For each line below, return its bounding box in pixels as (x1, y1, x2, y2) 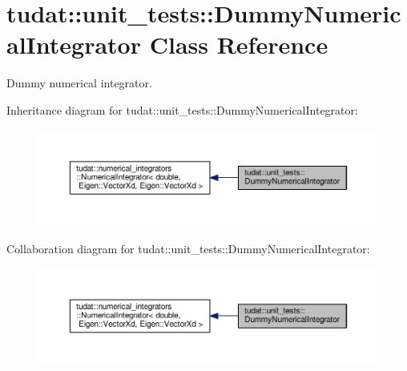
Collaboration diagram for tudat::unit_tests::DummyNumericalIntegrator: (6, 240, 370, 256)
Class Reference (149, 28, 328, 61)
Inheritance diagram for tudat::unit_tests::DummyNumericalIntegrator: (6, 101, 358, 118)
